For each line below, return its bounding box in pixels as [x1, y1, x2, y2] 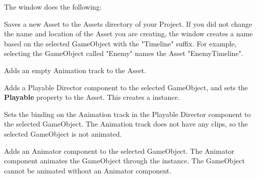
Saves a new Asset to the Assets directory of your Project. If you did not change [4, 18, 252, 29]
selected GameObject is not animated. [4, 128, 122, 139]
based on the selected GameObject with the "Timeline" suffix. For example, [4, 38, 237, 48]
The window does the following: [4, 2, 102, 12]
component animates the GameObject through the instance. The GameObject [4, 155, 245, 166]
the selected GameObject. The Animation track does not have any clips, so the [4, 118, 248, 129]
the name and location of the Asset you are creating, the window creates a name [4, 28, 253, 39]
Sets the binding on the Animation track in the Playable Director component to [4, 108, 251, 119]
